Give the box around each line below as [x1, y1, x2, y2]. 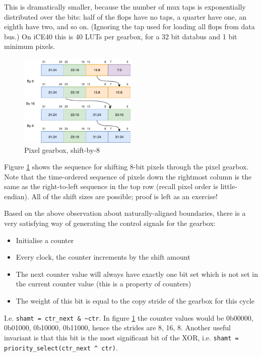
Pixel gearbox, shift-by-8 [24, 144, 100, 155]
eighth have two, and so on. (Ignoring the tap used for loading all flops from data [4, 21, 255, 32]
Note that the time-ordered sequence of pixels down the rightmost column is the [4, 171, 252, 182]
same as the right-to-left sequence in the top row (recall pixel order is [4, 181, 218, 192]
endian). [4, 191, 29, 201]
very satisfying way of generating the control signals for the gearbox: [4, 218, 216, 228]
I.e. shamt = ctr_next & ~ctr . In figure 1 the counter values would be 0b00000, [4, 312, 253, 323]
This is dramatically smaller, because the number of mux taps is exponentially [4, 2, 246, 12]
